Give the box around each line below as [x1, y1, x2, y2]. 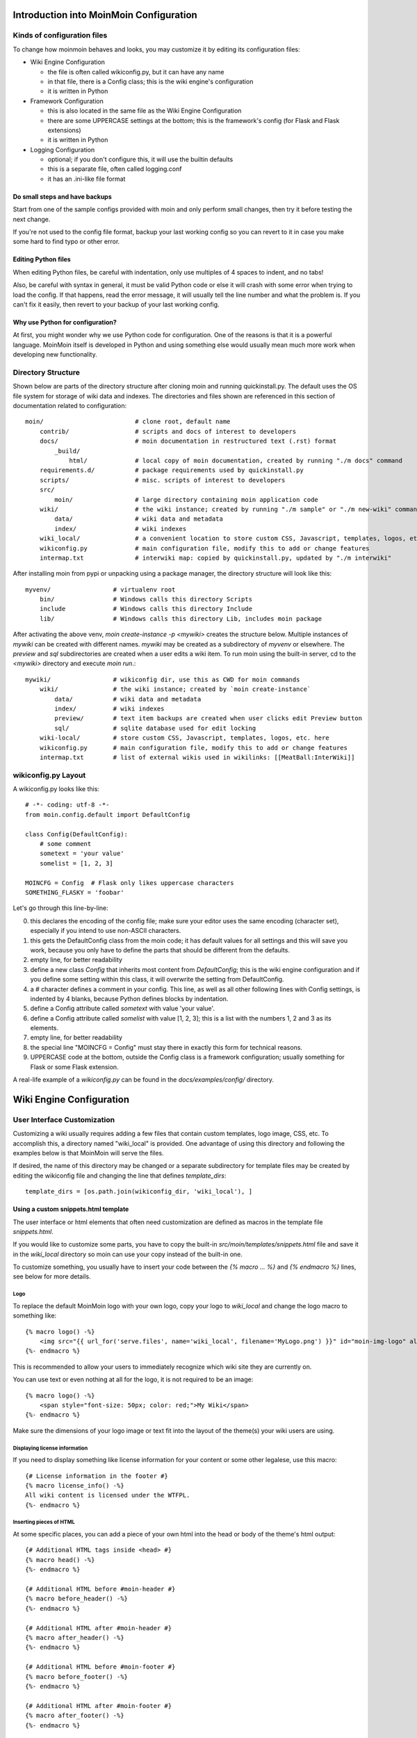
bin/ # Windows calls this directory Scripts [39, 595, 253, 603]
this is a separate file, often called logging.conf [47, 165, 182, 173]
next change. [13, 215, 51, 223]
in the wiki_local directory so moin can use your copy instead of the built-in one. [13, 1250, 243, 1258]
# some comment [39, 840, 92, 848]
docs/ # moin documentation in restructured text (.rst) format [39, 437, 337, 445]
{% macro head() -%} [25, 1556, 95, 1564]
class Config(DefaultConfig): [25, 830, 129, 838]
